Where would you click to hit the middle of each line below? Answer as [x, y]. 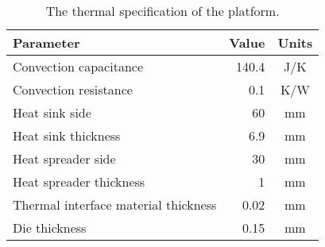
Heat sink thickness [67, 135]
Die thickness [50, 228]
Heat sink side [52, 112]
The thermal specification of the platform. [162, 11]
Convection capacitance [78, 66]
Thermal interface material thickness [115, 205]
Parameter [46, 42]
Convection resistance [73, 89]
